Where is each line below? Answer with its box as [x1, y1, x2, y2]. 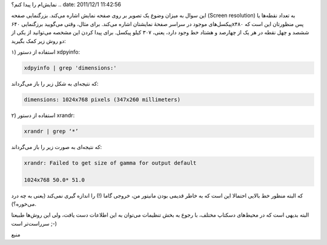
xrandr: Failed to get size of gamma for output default [24, 159, 197, 166]
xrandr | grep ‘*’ [24, 127, 79, 135]
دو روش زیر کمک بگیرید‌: [11, 37, 66, 45]
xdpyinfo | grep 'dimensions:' [24, 64, 117, 71]
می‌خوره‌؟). [11, 200, 36, 208]
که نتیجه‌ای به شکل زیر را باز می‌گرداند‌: [11, 80, 99, 87]
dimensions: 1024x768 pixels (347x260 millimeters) [24, 96, 181, 103]
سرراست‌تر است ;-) [11, 220, 58, 227]
